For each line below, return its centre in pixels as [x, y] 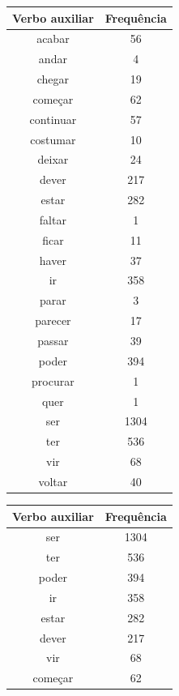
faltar [53, 219]
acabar [53, 38]
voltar [53, 481]
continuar [53, 119]
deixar [53, 159]
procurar [53, 380]
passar [53, 340]
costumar [53, 139]
